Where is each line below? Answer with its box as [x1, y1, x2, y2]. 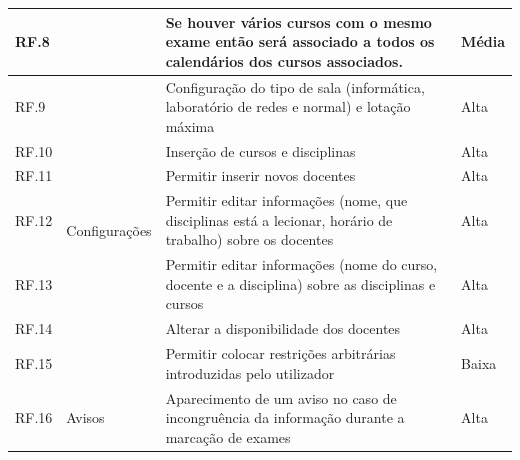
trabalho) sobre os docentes [165, 229, 334, 250]
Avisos [66, 407, 105, 428]
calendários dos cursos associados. [165, 50, 403, 71]
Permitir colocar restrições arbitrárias [165, 343, 396, 364]
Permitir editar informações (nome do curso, [165, 254, 438, 275]
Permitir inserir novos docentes [165, 165, 356, 186]
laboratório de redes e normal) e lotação [165, 96, 411, 117]
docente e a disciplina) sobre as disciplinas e [165, 273, 436, 294]
